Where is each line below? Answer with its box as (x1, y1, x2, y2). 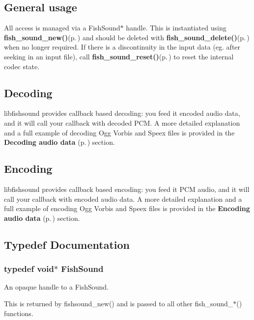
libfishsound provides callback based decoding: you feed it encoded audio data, (4, 108, 240, 118)
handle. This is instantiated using (126, 23, 226, 33)
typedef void (4, 263, 54, 275)
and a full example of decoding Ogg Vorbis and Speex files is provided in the (4, 127, 235, 137)
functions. (4, 308, 33, 318)
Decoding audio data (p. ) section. (4, 137, 115, 147)
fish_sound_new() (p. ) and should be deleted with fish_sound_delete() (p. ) (4, 32, 250, 42)
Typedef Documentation (4, 237, 130, 252)
